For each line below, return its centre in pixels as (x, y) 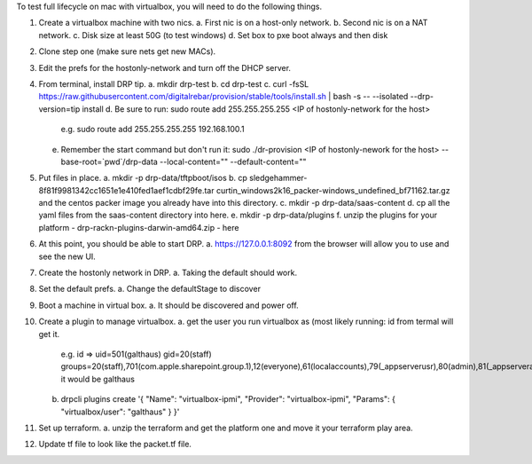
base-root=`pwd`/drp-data (110, 161)
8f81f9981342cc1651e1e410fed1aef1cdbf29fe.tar (126, 190)
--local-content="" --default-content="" (233, 161)
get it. (49, 334)
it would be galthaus (98, 379)
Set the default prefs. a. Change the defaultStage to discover (150, 289)
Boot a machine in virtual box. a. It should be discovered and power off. (168, 305)
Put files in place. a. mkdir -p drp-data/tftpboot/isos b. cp (143, 178)
